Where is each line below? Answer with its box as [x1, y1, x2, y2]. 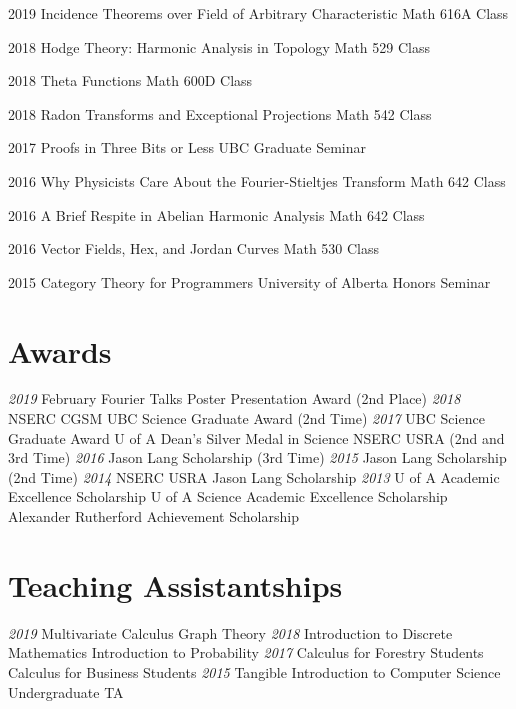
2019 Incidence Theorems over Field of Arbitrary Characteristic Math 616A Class [8, 3, 509, 23]
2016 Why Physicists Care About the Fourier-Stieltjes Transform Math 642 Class [8, 170, 506, 191]
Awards [8, 330, 112, 371]
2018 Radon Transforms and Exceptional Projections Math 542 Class [8, 103, 432, 124]
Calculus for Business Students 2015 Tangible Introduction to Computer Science [8, 661, 501, 682]
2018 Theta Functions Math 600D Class [8, 70, 253, 91]
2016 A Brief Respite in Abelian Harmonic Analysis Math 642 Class [8, 204, 425, 225]
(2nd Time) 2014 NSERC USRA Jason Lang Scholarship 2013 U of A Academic [8, 466, 500, 487]
